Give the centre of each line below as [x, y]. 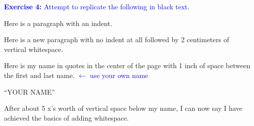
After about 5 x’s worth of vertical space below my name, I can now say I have [123, 108]
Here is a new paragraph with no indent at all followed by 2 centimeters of [117, 39]
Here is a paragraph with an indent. [58, 23]
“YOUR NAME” [30, 91]
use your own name [119, 75]
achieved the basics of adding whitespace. [66, 117]
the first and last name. [39, 75]
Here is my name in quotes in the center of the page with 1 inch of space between [127, 65]
